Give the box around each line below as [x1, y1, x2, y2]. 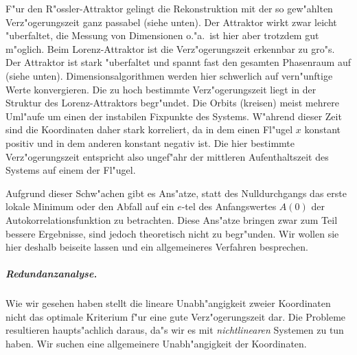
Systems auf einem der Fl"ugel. [5, 163, 136, 177]
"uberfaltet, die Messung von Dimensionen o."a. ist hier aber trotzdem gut [5, 28, 319, 43]
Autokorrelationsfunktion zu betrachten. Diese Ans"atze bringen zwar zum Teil [5, 212, 338, 227]
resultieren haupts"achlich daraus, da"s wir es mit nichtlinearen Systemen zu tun [5, 323, 344, 337]
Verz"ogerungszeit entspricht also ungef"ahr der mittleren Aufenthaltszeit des [5, 149, 329, 163]
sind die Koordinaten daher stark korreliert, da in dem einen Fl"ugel [5, 122, 293, 137]
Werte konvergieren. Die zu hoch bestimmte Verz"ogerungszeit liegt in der [5, 82, 316, 96]
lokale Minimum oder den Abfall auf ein [5, 199, 174, 214]
